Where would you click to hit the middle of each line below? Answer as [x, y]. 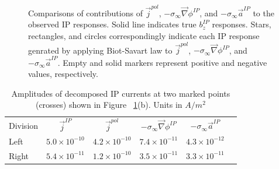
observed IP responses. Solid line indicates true [112, 24]
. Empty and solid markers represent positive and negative [162, 62]
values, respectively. [63, 74]
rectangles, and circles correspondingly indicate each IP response [144, 35]
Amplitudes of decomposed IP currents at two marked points [121, 93]
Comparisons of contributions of [85, 13]
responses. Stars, [242, 24]
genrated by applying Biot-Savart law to [100, 50]
